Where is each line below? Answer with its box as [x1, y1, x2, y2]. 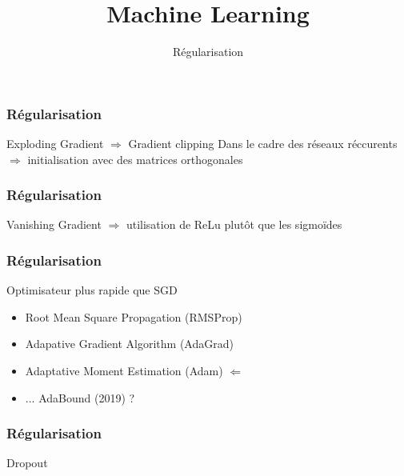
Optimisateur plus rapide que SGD [6, 282, 178, 298]
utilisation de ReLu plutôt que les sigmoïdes [126, 216, 342, 233]
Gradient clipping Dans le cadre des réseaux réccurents [128, 135, 398, 152]
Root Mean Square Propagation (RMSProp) [25, 308, 242, 325]
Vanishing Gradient [6, 216, 102, 233]
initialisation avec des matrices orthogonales [27, 150, 243, 167]
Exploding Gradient [6, 135, 104, 152]
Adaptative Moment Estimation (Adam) [25, 362, 223, 379]
